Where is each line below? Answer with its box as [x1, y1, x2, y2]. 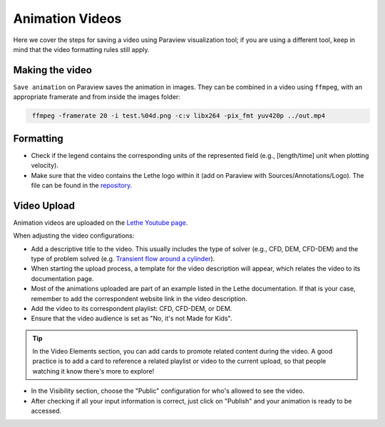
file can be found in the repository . [31, 181, 133, 189]
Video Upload [13, 199, 75, 211]
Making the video [13, 64, 93, 76]
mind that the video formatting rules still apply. [13, 45, 150, 53]
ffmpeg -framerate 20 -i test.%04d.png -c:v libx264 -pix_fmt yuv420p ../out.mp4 [32, 112, 326, 120]
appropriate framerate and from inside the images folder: [13, 93, 181, 101]
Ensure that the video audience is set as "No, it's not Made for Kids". [31, 314, 232, 323]
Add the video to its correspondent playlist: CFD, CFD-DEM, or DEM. [31, 304, 232, 312]
